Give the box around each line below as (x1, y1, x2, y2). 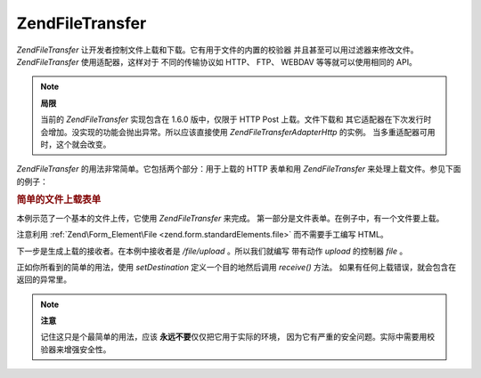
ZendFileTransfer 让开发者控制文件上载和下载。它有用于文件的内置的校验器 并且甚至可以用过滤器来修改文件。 (16, 44, 419, 55)
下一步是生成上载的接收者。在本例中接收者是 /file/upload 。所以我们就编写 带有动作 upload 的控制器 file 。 (16, 245, 408, 256)
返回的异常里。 (16, 274, 71, 285)
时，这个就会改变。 (40, 139, 111, 149)
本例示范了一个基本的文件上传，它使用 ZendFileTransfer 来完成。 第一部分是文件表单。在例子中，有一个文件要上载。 (16, 213, 444, 223)
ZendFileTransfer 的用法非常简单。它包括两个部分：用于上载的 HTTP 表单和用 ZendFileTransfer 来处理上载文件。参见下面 (16, 164, 462, 174)
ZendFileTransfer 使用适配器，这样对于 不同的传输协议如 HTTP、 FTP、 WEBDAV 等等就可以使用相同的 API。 (16, 56, 418, 67)
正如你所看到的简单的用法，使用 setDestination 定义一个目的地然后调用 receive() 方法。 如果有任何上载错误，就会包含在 (16, 261, 457, 272)
